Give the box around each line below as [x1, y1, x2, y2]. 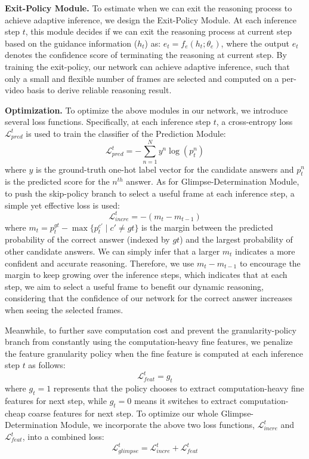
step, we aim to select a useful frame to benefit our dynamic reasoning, [5, 280, 264, 292]
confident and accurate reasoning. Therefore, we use [5, 256, 194, 269]
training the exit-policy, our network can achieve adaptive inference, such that [5, 60, 290, 72]
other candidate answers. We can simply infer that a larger [5, 244, 220, 257]
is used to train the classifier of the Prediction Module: [26, 127, 226, 139]
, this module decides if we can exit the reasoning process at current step [25, 25, 292, 38]
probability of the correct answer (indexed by [5, 233, 170, 246]
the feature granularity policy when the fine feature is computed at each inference [5, 347, 303, 359]
